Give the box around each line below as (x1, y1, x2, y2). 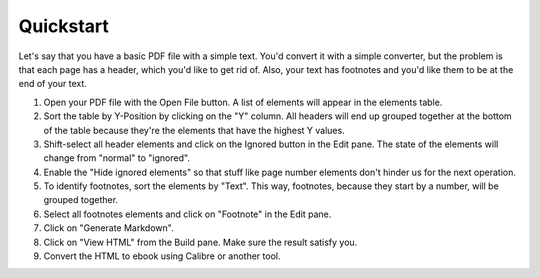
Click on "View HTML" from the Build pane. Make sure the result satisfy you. (43, 236, 358, 248)
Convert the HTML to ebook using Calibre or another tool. (43, 250, 281, 262)
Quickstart (18, 15, 110, 37)
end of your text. (18, 78, 87, 90)
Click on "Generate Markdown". (43, 222, 174, 234)
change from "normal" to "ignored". (43, 152, 190, 164)
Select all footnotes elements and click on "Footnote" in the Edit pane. (43, 208, 332, 220)
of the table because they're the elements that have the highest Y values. (43, 124, 345, 136)
